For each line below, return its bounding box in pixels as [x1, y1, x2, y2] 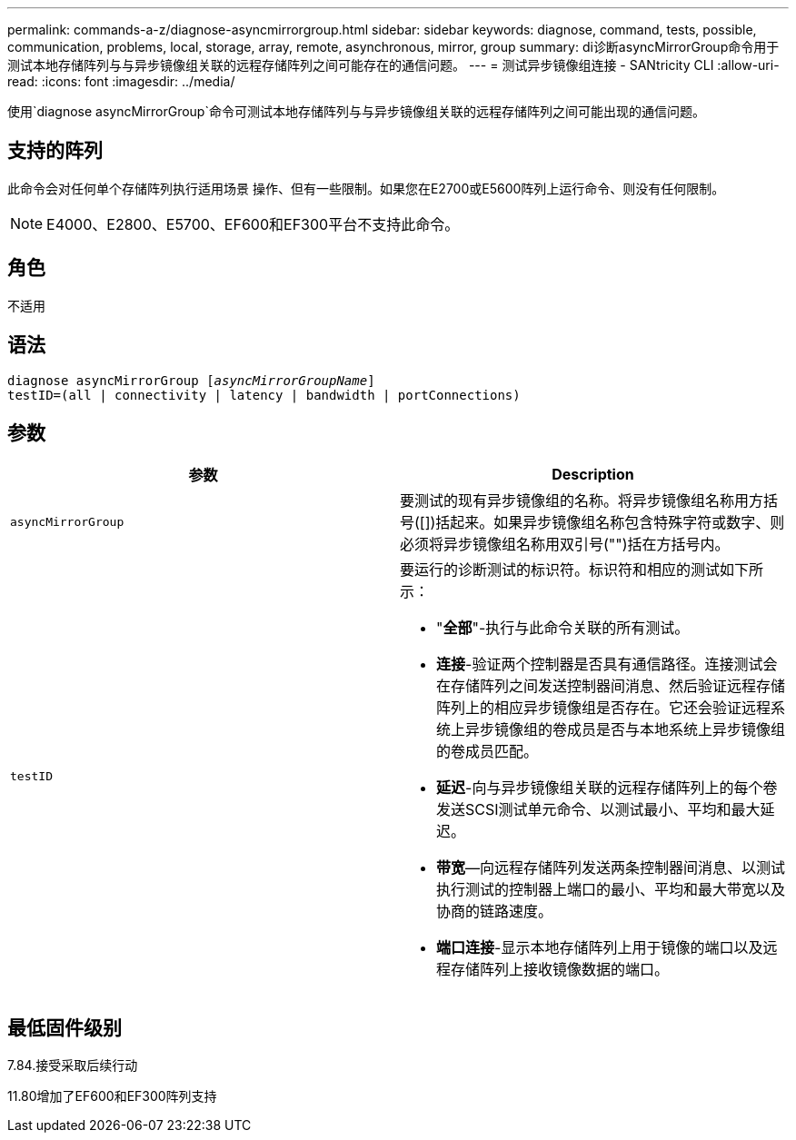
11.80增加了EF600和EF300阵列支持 [7, 1088, 217, 1105]
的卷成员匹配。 [436, 742, 539, 761]
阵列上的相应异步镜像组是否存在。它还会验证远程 [436, 699, 771, 718]
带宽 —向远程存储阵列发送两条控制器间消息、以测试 [436, 858, 786, 877]
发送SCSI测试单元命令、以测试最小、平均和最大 [436, 800, 761, 819]
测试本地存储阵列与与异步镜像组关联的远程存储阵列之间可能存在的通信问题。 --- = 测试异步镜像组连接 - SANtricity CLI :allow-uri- [7, 57, 780, 73]
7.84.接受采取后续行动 [7, 1057, 138, 1074]
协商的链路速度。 [436, 902, 553, 921]
